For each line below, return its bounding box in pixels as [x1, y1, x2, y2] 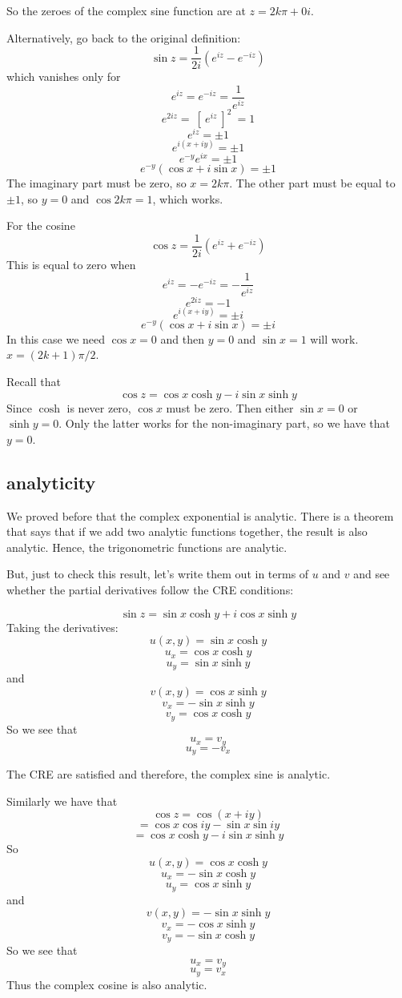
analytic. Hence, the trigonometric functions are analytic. [6, 538, 287, 555]
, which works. [152, 190, 223, 207]
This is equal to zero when [6, 256, 136, 272]
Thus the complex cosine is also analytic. [6, 976, 207, 992]
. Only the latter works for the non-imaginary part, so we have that [58, 415, 391, 432]
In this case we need [6, 330, 106, 347]
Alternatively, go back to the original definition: [6, 29, 241, 46]
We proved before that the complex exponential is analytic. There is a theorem [6, 507, 394, 524]
